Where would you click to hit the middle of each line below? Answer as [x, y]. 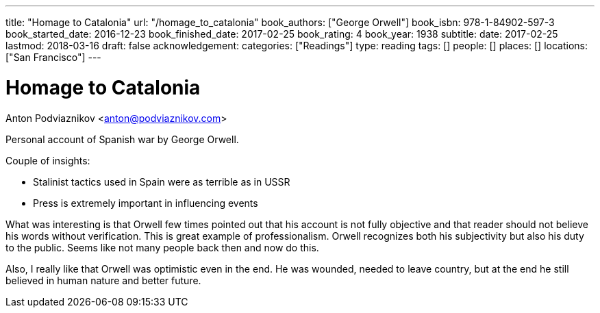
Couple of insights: [48, 160]
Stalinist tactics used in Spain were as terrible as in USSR [162, 181]
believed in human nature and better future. [103, 280]
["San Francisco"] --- [53, 57]
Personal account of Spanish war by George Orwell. [122, 139]
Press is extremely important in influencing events [146, 203]
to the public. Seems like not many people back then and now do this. [162, 247]
